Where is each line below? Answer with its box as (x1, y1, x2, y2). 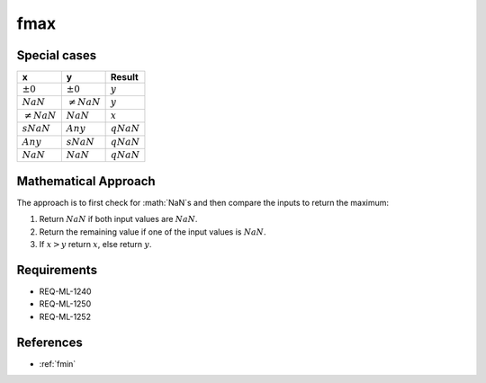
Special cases (16, 48, 97, 63)
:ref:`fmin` (39, 358, 76, 369)
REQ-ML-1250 (39, 298, 92, 309)
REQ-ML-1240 (39, 286, 92, 297)
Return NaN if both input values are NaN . (39, 214, 198, 225)
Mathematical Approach (16, 174, 157, 189)
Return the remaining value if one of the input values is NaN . (39, 226, 266, 237)
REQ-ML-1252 (39, 311, 92, 322)
